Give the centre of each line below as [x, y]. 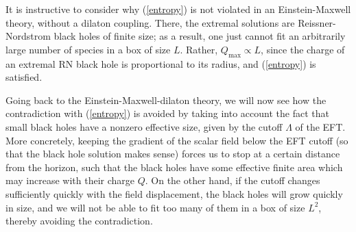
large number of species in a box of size [88, 49]
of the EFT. [320, 126]
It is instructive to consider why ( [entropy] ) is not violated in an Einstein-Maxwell [178, 9]
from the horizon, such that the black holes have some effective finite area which [174, 167]
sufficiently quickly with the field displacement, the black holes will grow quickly [174, 193]
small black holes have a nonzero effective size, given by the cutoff [144, 126]
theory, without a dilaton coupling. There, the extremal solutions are [150, 22]
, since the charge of [303, 49]
